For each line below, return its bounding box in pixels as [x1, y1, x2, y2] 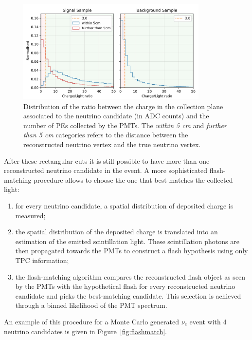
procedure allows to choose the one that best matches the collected [34, 174, 233, 185]
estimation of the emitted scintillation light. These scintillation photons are [15, 236, 239, 246]
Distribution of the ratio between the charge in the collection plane [23, 101, 223, 111]
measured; [15, 210, 46, 220]
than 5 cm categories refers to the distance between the [23, 130, 188, 140]
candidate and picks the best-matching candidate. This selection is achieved [15, 290, 241, 301]
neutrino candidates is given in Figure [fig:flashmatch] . [4, 326, 167, 336]
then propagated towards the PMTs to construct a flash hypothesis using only [15, 246, 248, 256]
